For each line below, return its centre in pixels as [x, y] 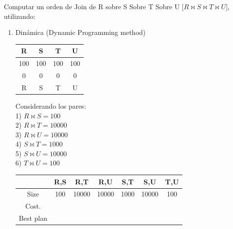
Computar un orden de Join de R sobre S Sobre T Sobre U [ [94, 6]
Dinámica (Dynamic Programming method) [81, 32]
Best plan [33, 218]
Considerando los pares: [51, 106]
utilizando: [20, 16]
